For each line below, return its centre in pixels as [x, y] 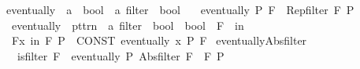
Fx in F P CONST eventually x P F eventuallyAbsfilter [159, 40]
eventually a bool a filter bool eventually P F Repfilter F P [180, 9]
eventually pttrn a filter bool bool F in [128, 25]
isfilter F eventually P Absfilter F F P [121, 55]
